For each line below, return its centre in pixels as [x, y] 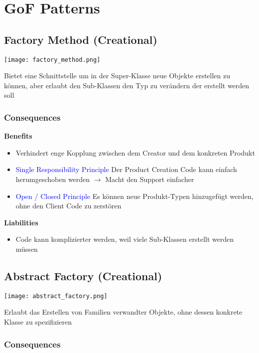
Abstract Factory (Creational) [83, 275]
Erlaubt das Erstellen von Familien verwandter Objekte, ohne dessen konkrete [123, 312]
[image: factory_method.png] [52, 60]
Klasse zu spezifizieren [38, 322]
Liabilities [21, 222]
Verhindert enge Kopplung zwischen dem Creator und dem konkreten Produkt [135, 152]
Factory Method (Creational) [81, 39]
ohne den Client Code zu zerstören [68, 206]
